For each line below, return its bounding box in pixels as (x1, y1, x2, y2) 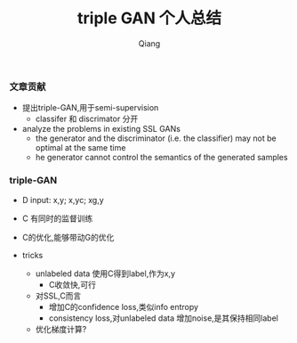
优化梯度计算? (35, 323, 87, 334)
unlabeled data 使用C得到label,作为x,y (35, 268, 176, 279)
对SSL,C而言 (35, 290, 82, 301)
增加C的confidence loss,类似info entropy (48, 301, 198, 312)
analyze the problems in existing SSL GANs (21, 124, 181, 135)
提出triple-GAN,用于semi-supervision (21, 102, 159, 113)
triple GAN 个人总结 (76, 8, 222, 29)
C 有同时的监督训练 (21, 213, 93, 224)
